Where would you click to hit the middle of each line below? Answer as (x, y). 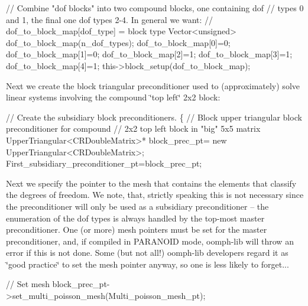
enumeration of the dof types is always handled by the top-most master (135, 218)
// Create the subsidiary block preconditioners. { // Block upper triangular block (154, 117)
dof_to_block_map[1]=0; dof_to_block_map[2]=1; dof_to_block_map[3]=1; (149, 54)
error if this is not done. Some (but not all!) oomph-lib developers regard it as (147, 253)
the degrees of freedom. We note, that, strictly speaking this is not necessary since (155, 195)
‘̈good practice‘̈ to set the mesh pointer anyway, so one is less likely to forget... (147, 264)
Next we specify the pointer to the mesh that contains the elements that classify (151, 183)
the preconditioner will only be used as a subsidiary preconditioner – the (137, 206)
